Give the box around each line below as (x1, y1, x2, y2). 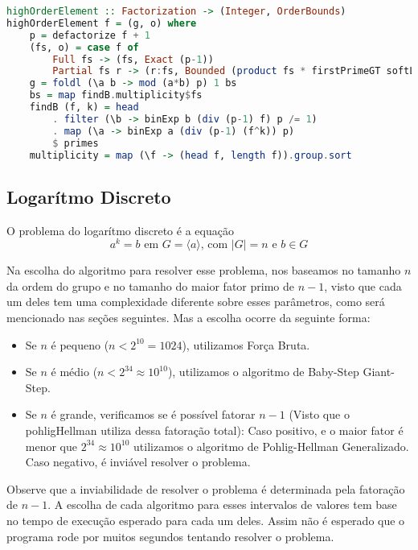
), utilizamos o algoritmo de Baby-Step (167, 363, 359, 380)
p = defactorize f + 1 (29, 29, 151, 41)
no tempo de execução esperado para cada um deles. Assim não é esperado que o (6, 511, 405, 528)
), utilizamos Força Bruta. (182, 336, 310, 353)
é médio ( (51, 363, 98, 380)
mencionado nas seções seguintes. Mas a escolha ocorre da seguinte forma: (6, 309, 371, 326)
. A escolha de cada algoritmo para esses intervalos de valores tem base (47, 496, 397, 513)
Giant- (363, 363, 395, 380)
